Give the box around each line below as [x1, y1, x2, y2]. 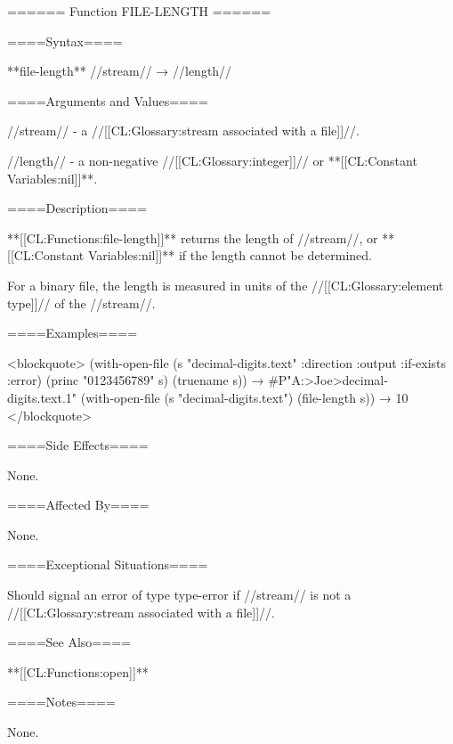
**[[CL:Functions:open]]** [7, 662, 149, 681]
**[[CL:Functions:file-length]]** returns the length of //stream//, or [7, 228, 378, 247]
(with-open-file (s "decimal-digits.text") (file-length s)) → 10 [80, 388, 409, 406]
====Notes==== [7, 692, 116, 711]
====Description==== [7, 199, 148, 217]
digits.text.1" [7, 388, 77, 406]
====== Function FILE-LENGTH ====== [7, 2, 271, 20]
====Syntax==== [7, 31, 123, 50]
